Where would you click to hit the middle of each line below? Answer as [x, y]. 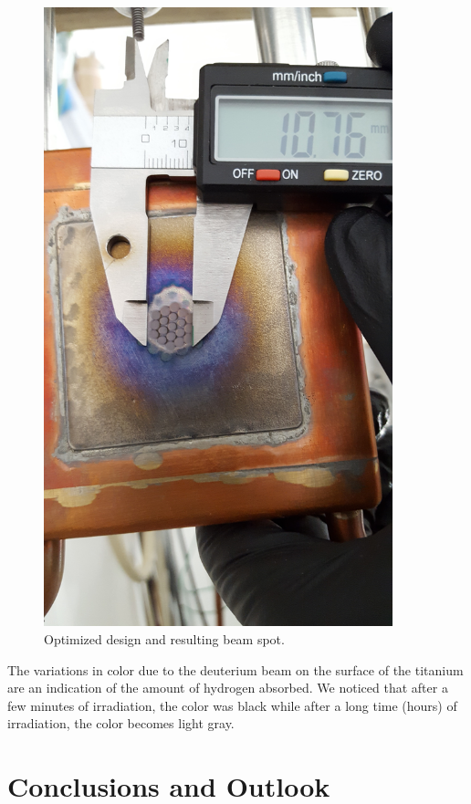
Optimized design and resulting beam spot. [164, 638]
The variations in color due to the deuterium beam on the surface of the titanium [235, 669]
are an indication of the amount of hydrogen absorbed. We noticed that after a [228, 688]
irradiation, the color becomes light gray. [121, 723]
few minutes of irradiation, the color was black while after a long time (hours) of [232, 705]
